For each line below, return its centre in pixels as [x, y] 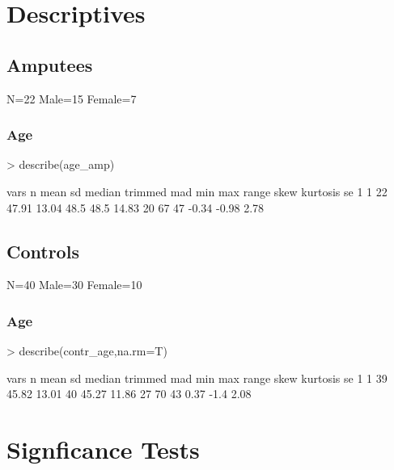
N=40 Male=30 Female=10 [74, 285]
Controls [43, 251]
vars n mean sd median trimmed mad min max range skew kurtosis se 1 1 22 [197, 191]
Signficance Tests [103, 449]
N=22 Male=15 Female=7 [72, 98]
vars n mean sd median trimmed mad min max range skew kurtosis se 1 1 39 [197, 378]
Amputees [50, 64]
